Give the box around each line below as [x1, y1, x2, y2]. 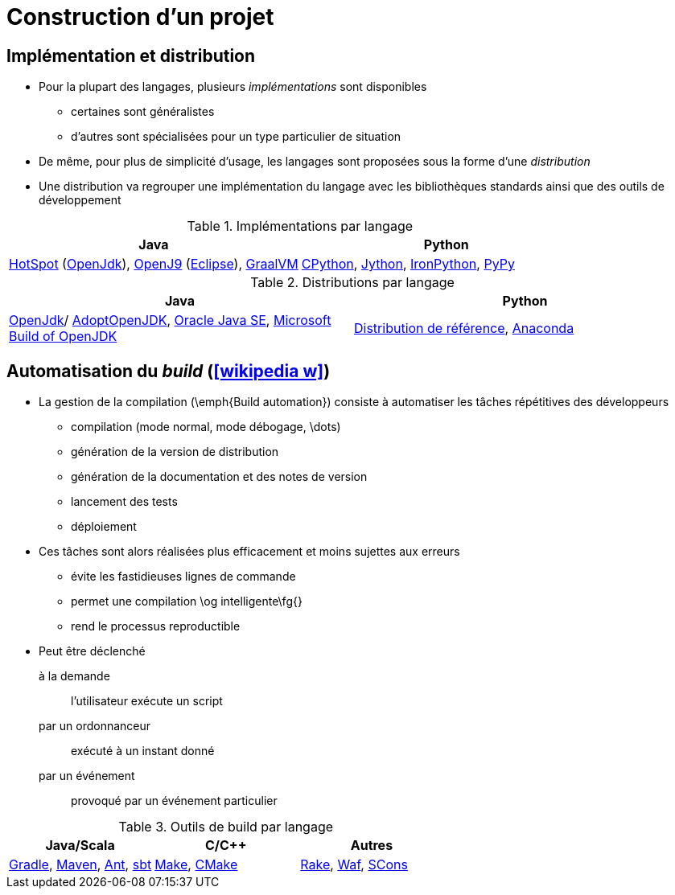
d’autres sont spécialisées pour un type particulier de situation [71, 129, 401, 144]
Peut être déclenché [39, 644, 146, 659]
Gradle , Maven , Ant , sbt [9, 856, 152, 873]
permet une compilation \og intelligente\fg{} [71, 594, 303, 609]
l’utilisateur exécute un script [71, 694, 223, 708]
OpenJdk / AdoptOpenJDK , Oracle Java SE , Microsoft [9, 312, 331, 329]
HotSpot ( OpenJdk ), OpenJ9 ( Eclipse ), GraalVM [9, 256, 298, 273]
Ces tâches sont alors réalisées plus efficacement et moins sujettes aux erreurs [39, 544, 460, 559]
